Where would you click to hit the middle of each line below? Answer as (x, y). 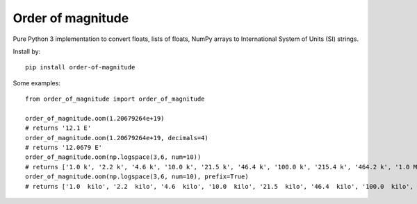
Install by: (27, 51)
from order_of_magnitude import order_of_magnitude (115, 99)
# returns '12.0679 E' (64, 148)
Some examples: (36, 83)
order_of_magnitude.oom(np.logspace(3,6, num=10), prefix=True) (137, 177)
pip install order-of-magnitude (80, 67)
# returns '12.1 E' (58, 128)
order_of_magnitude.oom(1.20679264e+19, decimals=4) (117, 138)
